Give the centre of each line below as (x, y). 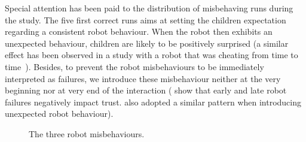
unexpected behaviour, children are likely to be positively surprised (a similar (147, 43)
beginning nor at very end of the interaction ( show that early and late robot (146, 90)
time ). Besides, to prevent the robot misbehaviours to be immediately (134, 66)
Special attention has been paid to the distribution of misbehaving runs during (149, 8)
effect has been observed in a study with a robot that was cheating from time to (152, 55)
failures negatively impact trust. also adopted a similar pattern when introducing (153, 102)
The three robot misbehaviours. (87, 133)
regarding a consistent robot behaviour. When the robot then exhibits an (139, 31)
